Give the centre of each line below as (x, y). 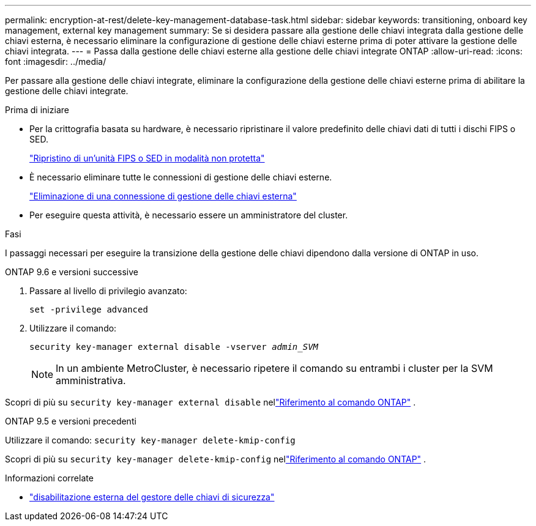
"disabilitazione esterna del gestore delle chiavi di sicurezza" (152, 497)
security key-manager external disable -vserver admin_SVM (174, 347)
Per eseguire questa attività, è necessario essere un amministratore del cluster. (189, 215)
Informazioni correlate (49, 478)
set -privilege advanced (89, 309)
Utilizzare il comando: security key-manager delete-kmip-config (150, 440)
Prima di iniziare (37, 110)
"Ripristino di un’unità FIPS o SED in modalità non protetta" (147, 158)
